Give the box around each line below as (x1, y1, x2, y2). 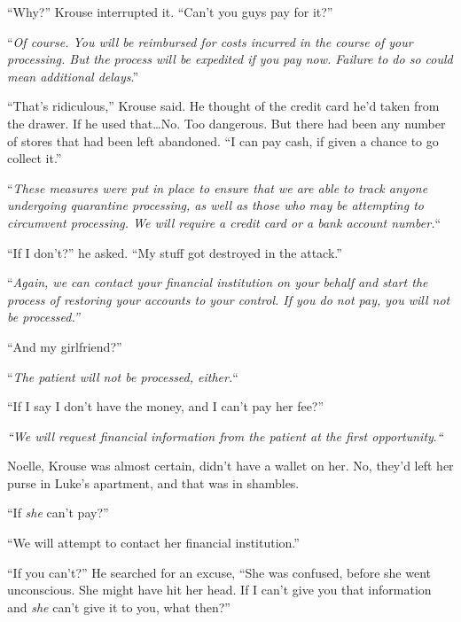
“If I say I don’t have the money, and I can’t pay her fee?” (7, 397, 324, 416)
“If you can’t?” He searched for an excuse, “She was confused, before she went (7, 563, 431, 581)
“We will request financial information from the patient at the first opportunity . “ (7, 426, 443, 445)
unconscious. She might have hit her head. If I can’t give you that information (7, 580, 432, 599)
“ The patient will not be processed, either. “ (7, 367, 238, 385)
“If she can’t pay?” (7, 503, 109, 522)
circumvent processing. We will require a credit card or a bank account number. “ (7, 213, 441, 231)
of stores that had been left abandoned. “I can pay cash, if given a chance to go (7, 131, 439, 150)
